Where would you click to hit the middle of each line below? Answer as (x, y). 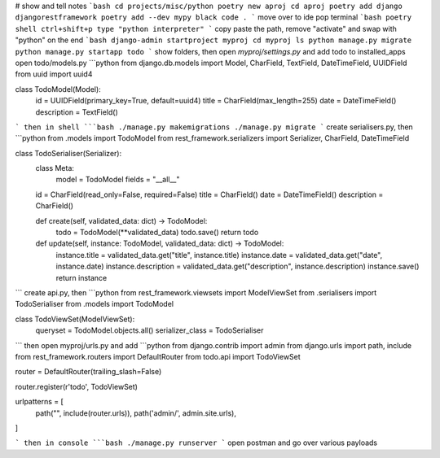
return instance (81, 277)
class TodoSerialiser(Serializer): (68, 153)
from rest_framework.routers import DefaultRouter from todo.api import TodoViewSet (158, 356)
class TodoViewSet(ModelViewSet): (75, 319)
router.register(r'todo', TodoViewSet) (77, 386)
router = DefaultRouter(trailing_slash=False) (88, 372)
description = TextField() (77, 112)
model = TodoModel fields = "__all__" (118, 180)
